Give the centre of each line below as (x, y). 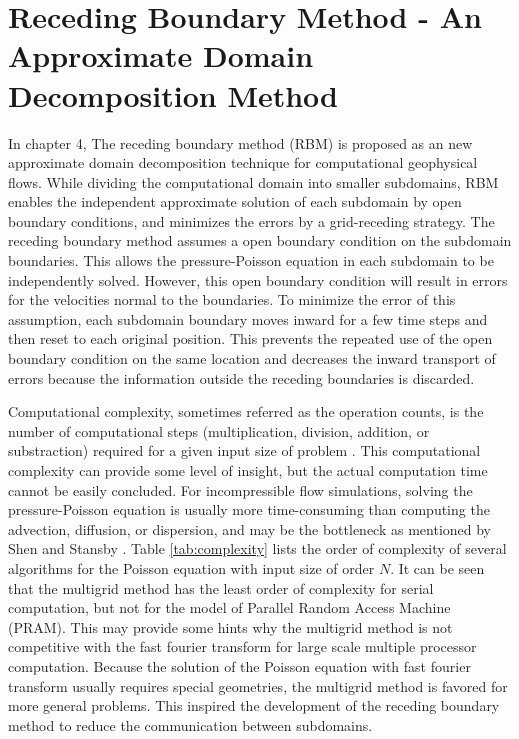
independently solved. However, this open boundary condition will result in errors (258, 279)
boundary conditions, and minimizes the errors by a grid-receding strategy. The (251, 220)
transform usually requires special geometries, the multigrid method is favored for (258, 685)
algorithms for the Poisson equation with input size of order (191, 567)
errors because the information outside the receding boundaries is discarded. (241, 377)
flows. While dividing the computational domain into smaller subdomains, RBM (253, 181)
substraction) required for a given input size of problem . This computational (244, 450)
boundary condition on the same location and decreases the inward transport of (252, 358)
